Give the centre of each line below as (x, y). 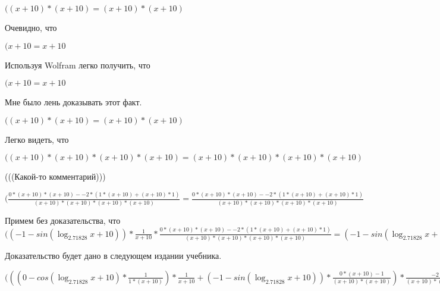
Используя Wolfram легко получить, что (78, 65)
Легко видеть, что (37, 139)
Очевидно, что (31, 27)
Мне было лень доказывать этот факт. (73, 102)
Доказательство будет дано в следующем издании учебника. (113, 255)
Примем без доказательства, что (63, 220)
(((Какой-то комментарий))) (55, 176)
